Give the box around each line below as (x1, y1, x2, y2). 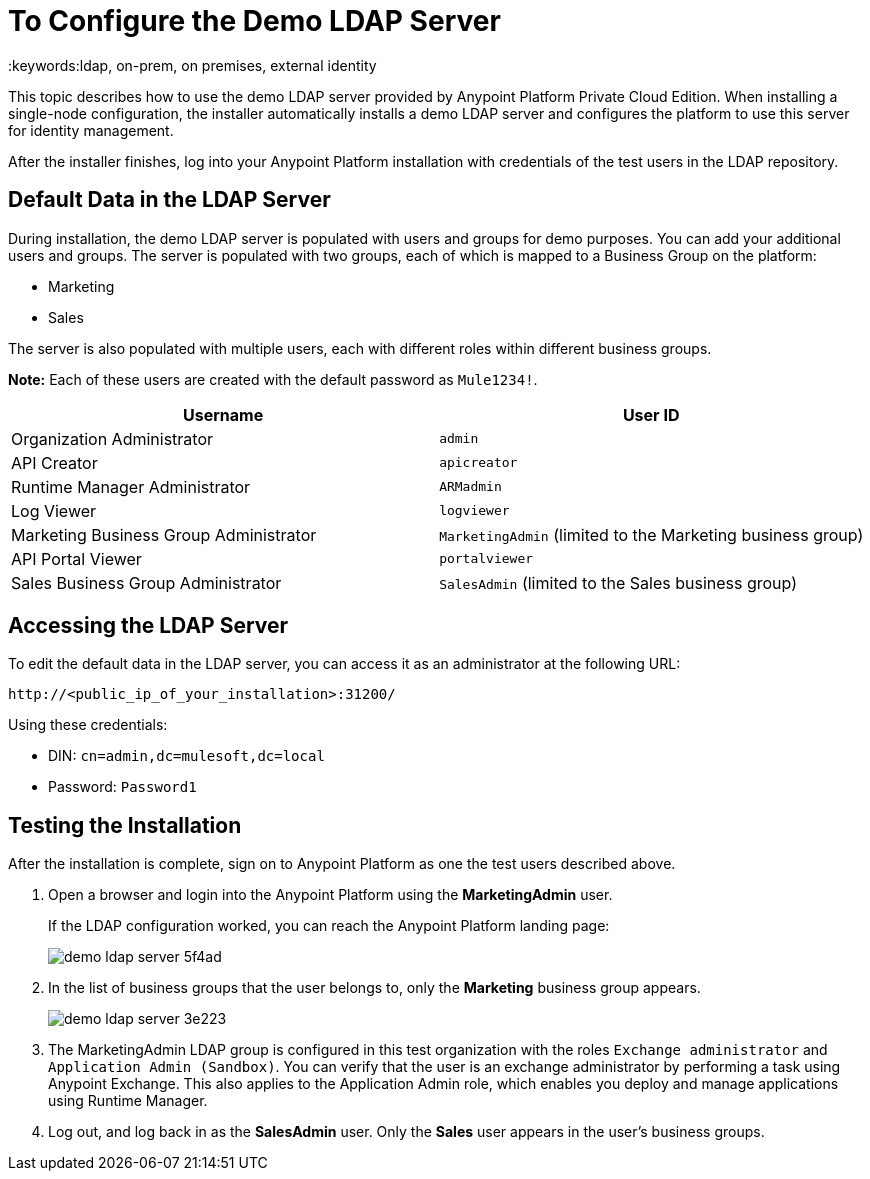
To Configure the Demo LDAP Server (8, 4, 501, 38)
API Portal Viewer (11, 548, 142, 569)
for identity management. (8, 121, 174, 139)
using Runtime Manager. (48, 1092, 208, 1110)
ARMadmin (439, 479, 502, 495)
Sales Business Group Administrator (11, 572, 282, 593)
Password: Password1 (48, 778, 197, 796)
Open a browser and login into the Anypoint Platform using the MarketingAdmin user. (48, 886, 613, 904)
